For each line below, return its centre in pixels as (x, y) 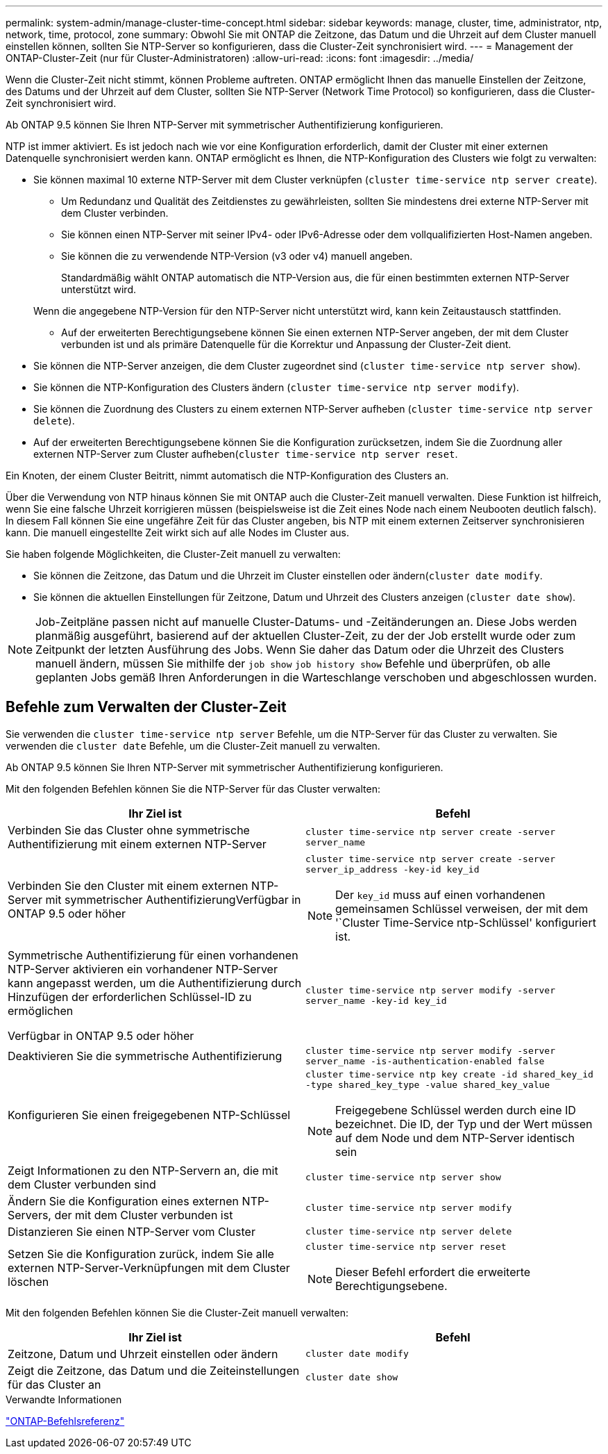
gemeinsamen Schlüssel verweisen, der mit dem (462, 908)
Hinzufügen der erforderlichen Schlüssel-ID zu (130, 997)
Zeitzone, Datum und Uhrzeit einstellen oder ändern (143, 1354)
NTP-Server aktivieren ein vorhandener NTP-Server (143, 969)
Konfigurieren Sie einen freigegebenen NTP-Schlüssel (149, 1115)
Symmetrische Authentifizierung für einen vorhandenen (153, 955)
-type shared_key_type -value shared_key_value (428, 1084)
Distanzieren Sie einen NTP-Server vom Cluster (132, 1231)
